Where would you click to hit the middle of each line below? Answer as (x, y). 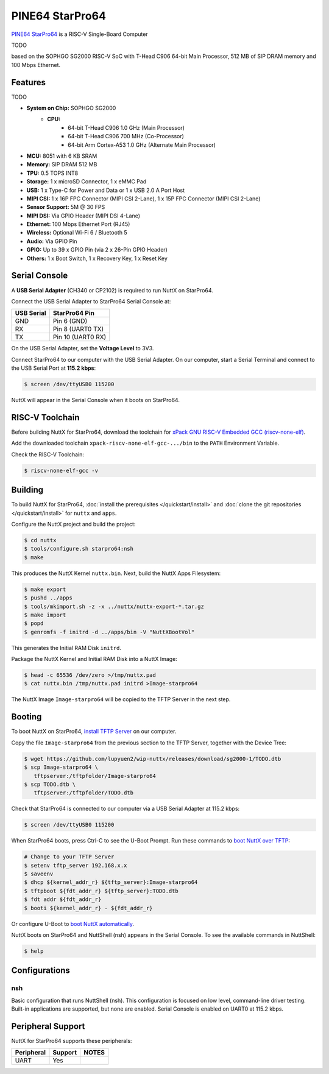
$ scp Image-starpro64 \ (61, 767)
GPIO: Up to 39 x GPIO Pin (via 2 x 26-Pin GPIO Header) (97, 250)
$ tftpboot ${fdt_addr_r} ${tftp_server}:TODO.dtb (101, 891)
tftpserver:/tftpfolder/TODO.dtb (84, 793)
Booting (27, 717)
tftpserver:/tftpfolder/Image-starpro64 (95, 776)
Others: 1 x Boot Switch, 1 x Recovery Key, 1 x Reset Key (97, 258)
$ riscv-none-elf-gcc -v (61, 470)
